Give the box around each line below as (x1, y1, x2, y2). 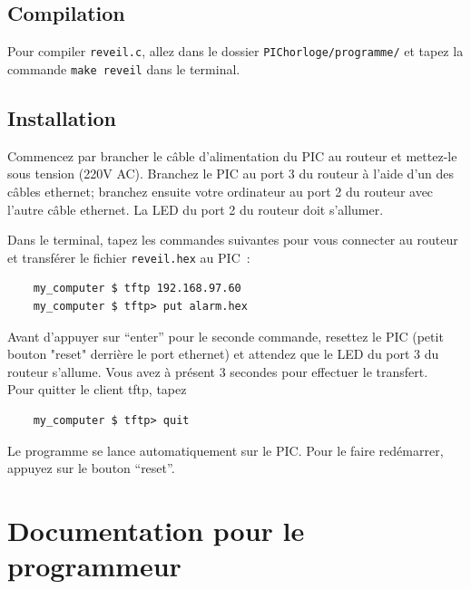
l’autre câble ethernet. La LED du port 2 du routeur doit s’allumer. (7, 199, 384, 218)
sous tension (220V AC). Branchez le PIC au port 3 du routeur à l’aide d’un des (7, 164, 455, 183)
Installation (7, 103, 116, 131)
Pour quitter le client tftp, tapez (7, 380, 187, 399)
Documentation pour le (7, 511, 305, 548)
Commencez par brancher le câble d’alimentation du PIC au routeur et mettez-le (7, 146, 457, 165)
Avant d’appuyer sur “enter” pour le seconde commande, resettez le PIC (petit (7, 326, 444, 345)
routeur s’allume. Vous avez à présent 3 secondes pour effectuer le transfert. (7, 362, 428, 381)
